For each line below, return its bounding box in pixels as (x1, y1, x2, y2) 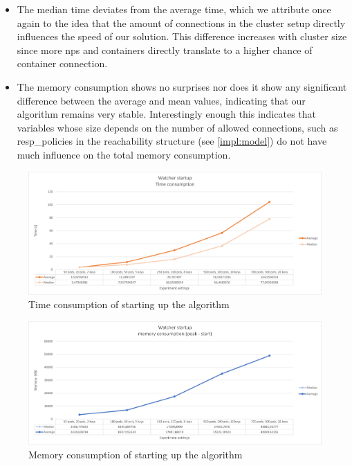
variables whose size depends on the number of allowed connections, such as (17, 120, 338, 134)
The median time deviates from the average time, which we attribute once (17, 2, 331, 16)
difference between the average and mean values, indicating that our (17, 93, 306, 107)
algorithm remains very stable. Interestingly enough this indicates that (17, 107, 317, 121)
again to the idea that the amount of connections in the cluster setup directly (17, 15, 346, 30)
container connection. (17, 56, 108, 71)
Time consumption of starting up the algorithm (28, 297, 230, 312)
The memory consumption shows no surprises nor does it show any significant (17, 79, 347, 93)
